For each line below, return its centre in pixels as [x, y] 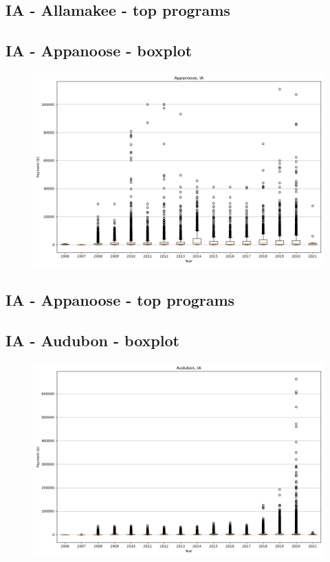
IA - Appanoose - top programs [120, 300]
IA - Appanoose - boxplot [99, 50]
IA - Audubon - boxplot [92, 340]
